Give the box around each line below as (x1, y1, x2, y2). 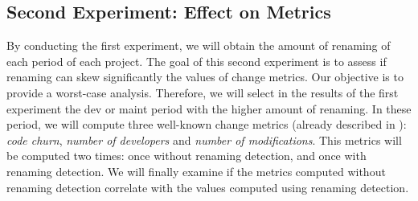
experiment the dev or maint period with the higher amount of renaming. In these (6, 100, 412, 117)
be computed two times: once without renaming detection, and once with (6, 147, 367, 164)
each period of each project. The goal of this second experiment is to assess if (6, 52, 387, 69)
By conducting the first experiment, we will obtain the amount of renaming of (6, 37, 391, 54)
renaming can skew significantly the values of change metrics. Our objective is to (6, 68, 404, 85)
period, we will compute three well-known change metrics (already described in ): (6, 116, 407, 133)
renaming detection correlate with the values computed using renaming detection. (6, 178, 409, 195)
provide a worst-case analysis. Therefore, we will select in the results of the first (6, 84, 399, 100)
